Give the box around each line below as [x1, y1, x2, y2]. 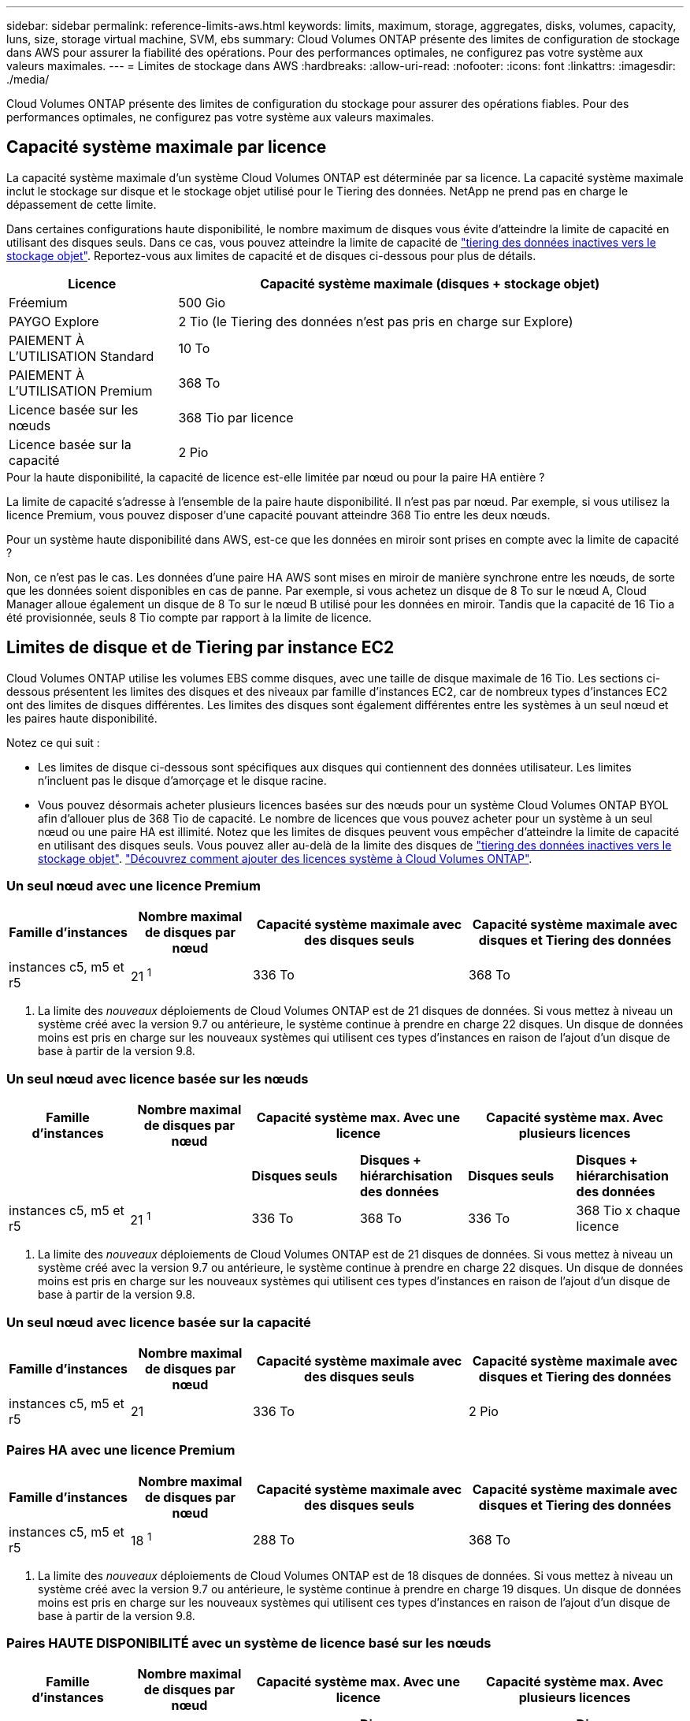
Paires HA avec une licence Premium [6, 1442, 236, 1459]
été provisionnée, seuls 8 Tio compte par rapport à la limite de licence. [6, 610, 372, 624]
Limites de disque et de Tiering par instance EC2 [6, 637, 395, 658]
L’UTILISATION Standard [9, 348, 154, 364]
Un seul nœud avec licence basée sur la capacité [6, 1314, 311, 1330]
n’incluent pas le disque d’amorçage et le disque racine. [38, 773, 327, 787]
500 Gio [178, 294, 226, 310]
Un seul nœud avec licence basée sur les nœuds [6, 1070, 309, 1087]
